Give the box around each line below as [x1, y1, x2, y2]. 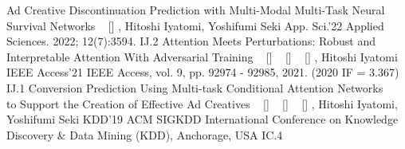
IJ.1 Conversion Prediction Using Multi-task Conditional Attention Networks [6, 79, 383, 96]
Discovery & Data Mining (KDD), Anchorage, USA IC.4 [6, 126, 283, 143]
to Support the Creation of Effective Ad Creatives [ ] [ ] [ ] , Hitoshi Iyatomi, [6, 95, 398, 112]
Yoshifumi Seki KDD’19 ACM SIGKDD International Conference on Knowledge [6, 111, 399, 127]
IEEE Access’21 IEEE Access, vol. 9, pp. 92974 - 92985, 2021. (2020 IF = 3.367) [6, 64, 399, 80]
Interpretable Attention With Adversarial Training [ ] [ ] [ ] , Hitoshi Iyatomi [6, 48, 398, 65]
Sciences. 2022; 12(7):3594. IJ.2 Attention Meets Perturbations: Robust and [6, 33, 376, 49]
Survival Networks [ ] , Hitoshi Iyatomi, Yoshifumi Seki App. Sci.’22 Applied [6, 17, 384, 33]
